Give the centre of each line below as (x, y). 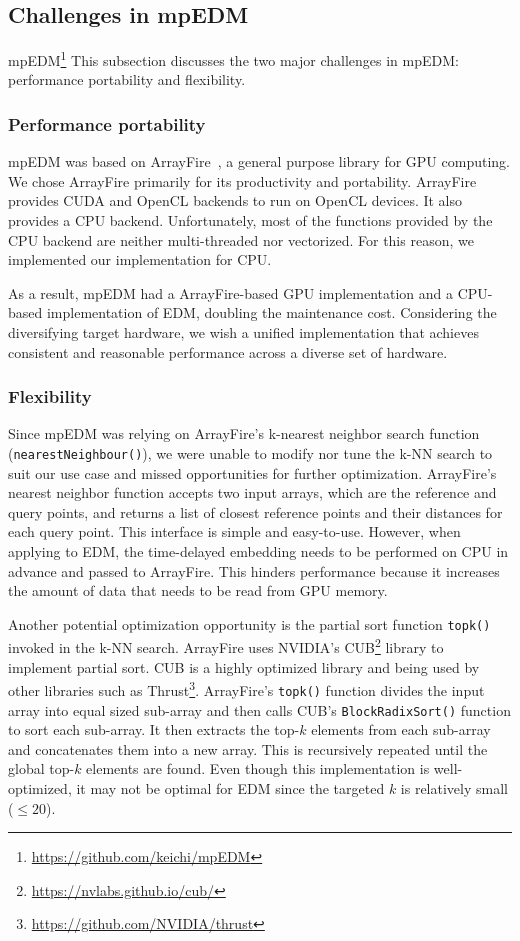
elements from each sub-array (401, 729)
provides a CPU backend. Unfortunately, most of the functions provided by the (250, 220)
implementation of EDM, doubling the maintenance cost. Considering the (271, 312)
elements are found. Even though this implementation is (258, 768)
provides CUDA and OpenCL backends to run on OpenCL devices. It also (235, 200)
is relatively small (454, 788)
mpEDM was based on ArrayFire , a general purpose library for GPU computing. (259, 161)
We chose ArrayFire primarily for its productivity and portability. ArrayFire (242, 180)
